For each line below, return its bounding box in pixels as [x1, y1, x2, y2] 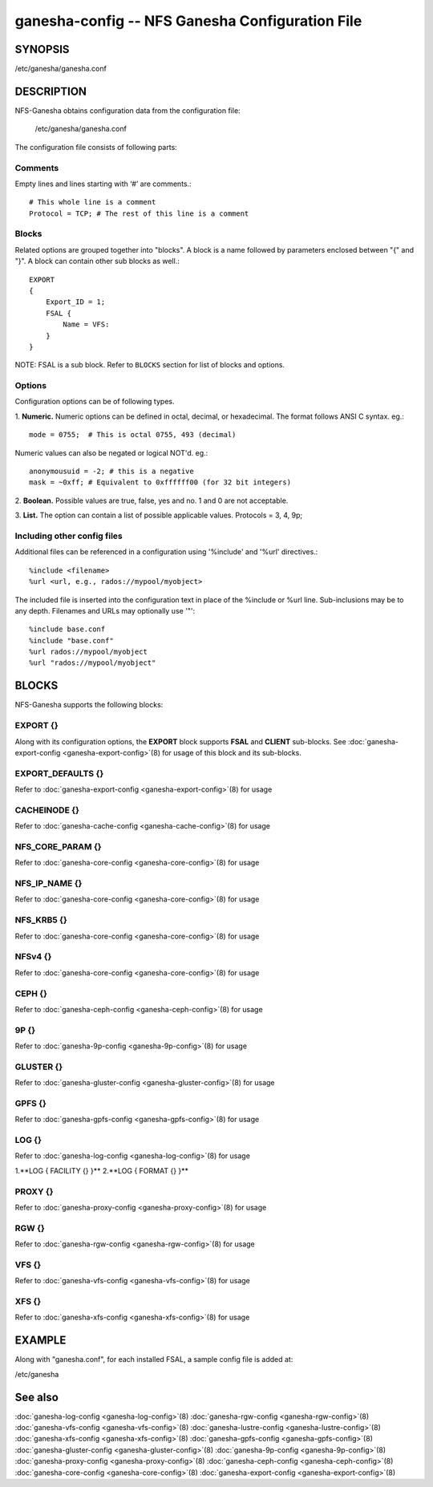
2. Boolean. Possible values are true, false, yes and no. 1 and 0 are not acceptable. [14, 496, 289, 505]
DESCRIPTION [14, 84, 87, 98]
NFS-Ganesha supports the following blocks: [14, 700, 164, 710]
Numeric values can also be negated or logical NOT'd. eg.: [14, 448, 208, 457]
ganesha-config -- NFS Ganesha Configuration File [14, 12, 362, 30]
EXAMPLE [14, 1334, 67, 1347]
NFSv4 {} [14, 951, 52, 962]
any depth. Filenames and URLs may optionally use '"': [14, 606, 196, 615]
